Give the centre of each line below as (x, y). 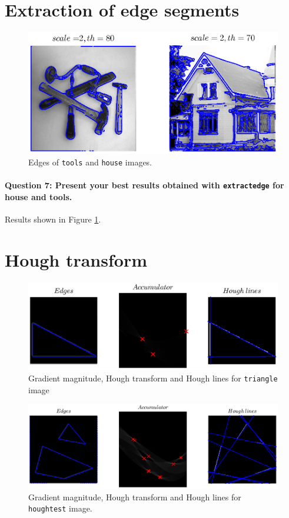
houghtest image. (60, 508)
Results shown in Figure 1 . (53, 219)
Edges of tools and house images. (90, 162)
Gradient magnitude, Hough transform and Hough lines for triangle (153, 378)
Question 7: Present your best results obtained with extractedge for (144, 185)
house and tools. (39, 196)
